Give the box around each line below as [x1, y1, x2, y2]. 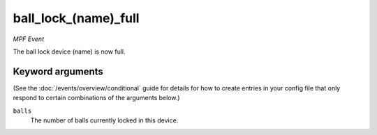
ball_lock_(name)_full [13, 10, 140, 26]
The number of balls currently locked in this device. [30, 116, 179, 125]
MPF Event [13, 35, 45, 43]
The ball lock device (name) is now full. [13, 47, 126, 56]
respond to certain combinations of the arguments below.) [13, 94, 181, 102]
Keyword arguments [13, 65, 104, 77]
